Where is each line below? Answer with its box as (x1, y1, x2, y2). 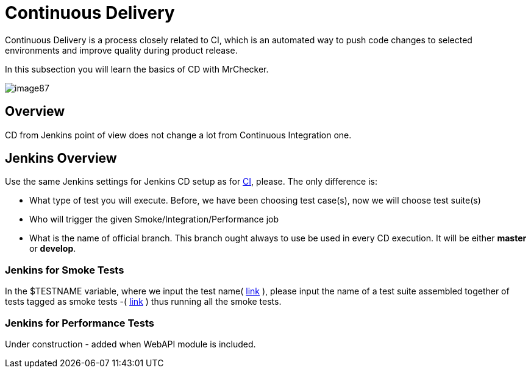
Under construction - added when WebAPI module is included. (5, 338, 256, 349)
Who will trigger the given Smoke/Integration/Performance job (29, 214, 279, 225)
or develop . (29, 243, 76, 254)
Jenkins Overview (5, 151, 117, 166)
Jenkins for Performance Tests (5, 316, 154, 329)
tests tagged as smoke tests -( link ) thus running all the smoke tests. (5, 296, 282, 307)
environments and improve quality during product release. (5, 44, 238, 55)
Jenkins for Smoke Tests (5, 263, 124, 276)
